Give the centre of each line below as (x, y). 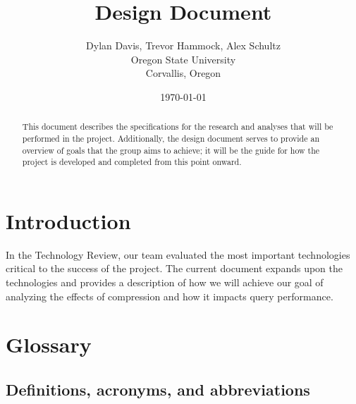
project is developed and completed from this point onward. (132, 162)
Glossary (49, 344)
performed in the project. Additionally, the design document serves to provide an (171, 138)
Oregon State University (183, 59)
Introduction (68, 220)
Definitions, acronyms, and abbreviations (158, 389)
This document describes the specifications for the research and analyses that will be (178, 127)
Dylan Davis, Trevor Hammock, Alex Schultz (183, 45)
